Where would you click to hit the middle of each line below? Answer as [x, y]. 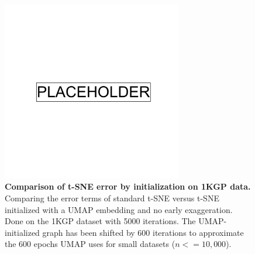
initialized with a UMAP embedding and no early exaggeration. [119, 209]
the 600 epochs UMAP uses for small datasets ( [90, 244]
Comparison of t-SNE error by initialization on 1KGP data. [128, 186]
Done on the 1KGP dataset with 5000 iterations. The [100, 221]
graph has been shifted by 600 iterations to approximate [143, 232]
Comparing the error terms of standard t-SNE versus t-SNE [112, 198]
